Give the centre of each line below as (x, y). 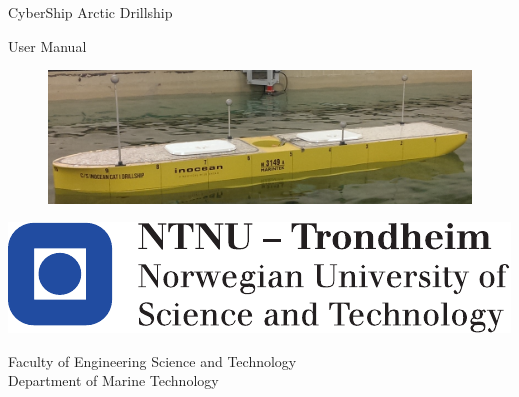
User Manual (47, 45)
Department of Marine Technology (113, 380)
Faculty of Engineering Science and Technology (152, 360)
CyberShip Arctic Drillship (90, 12)
